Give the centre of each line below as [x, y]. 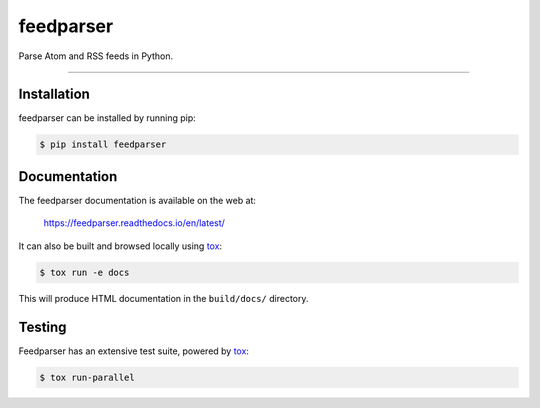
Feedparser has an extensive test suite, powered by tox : [134, 351]
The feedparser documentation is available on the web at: [137, 200]
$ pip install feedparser [103, 144]
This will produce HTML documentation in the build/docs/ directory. [163, 298]
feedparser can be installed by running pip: [107, 118]
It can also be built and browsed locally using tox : [120, 246]
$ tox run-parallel [87, 377]
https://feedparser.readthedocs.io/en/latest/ [134, 223]
